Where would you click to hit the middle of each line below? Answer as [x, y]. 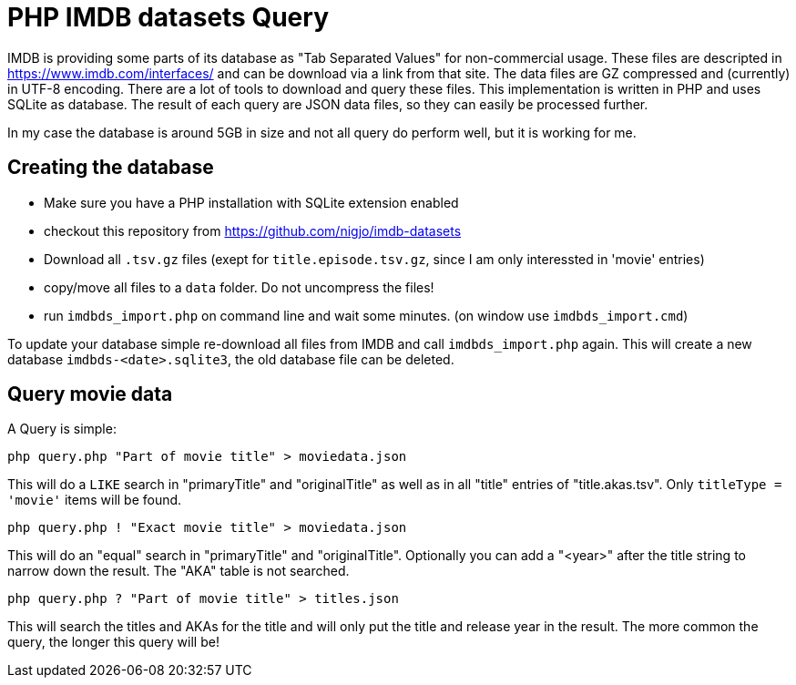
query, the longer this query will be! [113, 642]
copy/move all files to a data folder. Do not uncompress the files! [239, 287]
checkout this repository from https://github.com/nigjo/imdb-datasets [253, 230]
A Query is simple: [62, 429]
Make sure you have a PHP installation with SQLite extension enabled [251, 202]
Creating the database [111, 168]
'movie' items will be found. [95, 500]
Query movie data [90, 394]
